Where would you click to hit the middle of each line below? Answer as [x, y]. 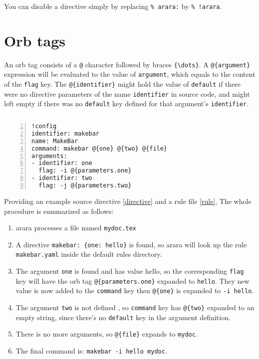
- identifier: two [62, 178]
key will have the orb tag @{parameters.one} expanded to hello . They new [132, 280]
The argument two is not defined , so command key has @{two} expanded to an [135, 307]
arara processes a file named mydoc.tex [76, 228]
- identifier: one [62, 163]
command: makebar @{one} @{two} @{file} [100, 148]
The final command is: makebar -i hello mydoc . [91, 351]
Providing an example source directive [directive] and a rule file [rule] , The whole [128, 201]
